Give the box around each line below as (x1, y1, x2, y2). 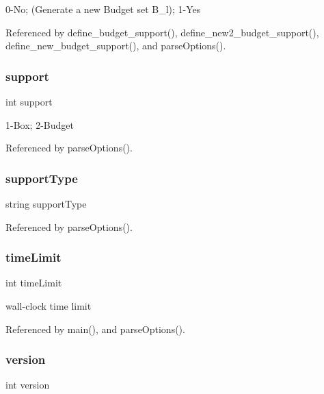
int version (5, 378, 50, 392)
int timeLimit (5, 275, 62, 290)
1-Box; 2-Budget (5, 117, 74, 132)
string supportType (5, 197, 87, 210)
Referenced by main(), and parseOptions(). (5, 321, 185, 336)
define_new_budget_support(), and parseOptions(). (5, 38, 226, 53)
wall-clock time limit (5, 299, 92, 312)
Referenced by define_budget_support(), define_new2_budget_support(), (5, 25, 319, 39)
